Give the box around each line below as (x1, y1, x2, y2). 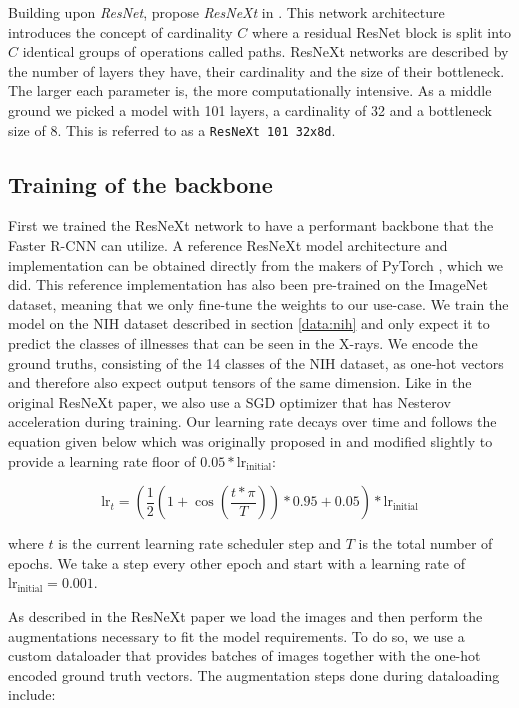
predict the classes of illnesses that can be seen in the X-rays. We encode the (8, 332, 478, 353)
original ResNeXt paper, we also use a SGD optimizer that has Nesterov (8, 391, 451, 412)
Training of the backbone (8, 168, 273, 199)
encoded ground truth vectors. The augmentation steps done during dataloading (8, 664, 500, 685)
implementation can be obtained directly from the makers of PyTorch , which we (8, 254, 504, 275)
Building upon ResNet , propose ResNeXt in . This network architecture (8, 2, 445, 22)
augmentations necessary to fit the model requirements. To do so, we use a (8, 625, 465, 646)
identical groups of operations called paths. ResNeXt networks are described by (22, 41, 509, 62)
